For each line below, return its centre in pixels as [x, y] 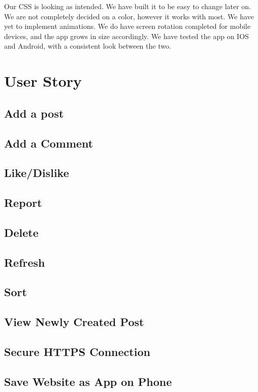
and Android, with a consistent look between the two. [88, 46]
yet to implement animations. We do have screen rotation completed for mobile [127, 26]
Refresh [25, 262]
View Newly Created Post [74, 322]
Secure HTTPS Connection [77, 351]
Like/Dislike [37, 173]
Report [23, 203]
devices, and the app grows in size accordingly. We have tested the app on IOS [126, 36]
